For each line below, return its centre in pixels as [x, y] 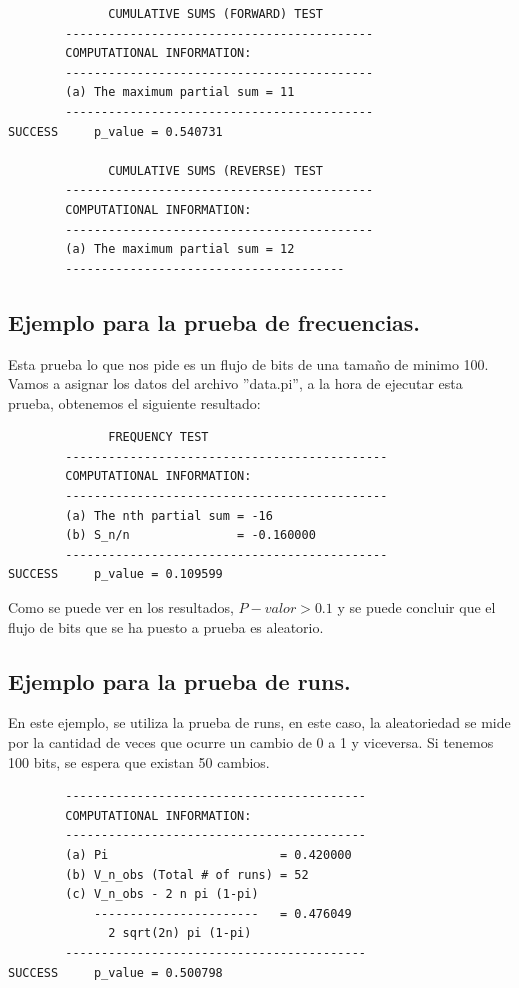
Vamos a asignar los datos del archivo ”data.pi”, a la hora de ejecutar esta [235, 383]
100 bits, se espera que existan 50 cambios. [139, 761]
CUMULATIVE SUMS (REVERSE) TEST [215, 170]
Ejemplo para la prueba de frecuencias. [214, 321]
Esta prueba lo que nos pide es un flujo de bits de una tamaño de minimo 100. [248, 363]
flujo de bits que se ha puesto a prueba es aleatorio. [166, 626]
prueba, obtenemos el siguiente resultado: [134, 402]
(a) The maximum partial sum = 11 [180, 92]
